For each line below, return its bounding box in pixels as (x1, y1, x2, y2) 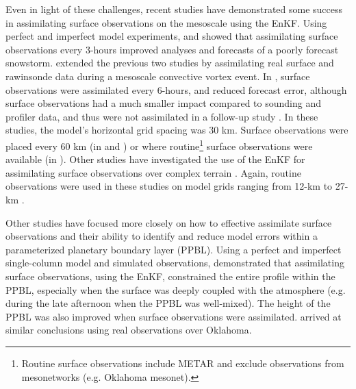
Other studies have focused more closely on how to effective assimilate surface (5, 215, 332, 229)
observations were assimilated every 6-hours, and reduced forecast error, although (5, 82, 347, 97)
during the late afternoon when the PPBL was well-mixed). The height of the (5, 296, 331, 310)
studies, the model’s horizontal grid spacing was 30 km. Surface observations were (5, 123, 348, 137)
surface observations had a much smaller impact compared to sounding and (5, 96, 321, 110)
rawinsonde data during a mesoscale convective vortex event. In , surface (5, 68, 310, 83)
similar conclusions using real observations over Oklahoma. (5, 323, 252, 337)
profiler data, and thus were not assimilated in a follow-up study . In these (5, 109, 318, 123)
